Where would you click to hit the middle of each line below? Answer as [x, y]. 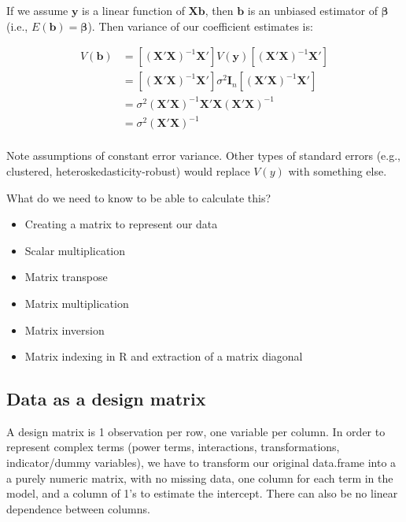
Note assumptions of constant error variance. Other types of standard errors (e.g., [204, 155]
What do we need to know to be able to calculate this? [139, 197]
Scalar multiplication [75, 250]
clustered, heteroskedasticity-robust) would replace [128, 170]
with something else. [338, 170]
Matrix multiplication [77, 303]
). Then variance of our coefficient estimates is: [200, 26]
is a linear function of [133, 10]
